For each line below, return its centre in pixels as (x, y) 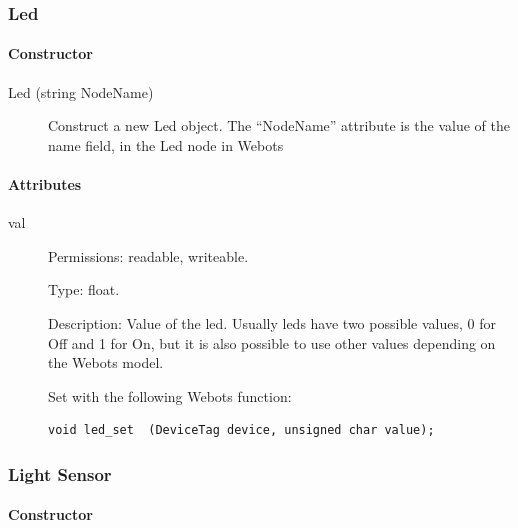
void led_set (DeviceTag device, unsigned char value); (241, 430)
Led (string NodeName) (81, 91)
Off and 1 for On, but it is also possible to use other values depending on (272, 342)
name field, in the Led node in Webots (166, 144)
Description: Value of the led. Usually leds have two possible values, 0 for (272, 323)
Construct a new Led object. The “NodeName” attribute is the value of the (279, 125)
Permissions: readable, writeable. (148, 255)
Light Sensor (60, 473)
